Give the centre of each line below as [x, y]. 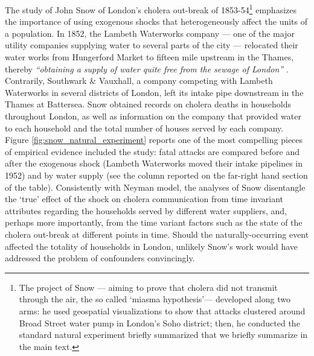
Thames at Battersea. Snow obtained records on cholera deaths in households [148, 104]
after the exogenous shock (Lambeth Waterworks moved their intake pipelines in [154, 163]
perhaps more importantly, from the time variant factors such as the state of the [154, 222]
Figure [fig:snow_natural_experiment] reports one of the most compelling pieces [154, 140]
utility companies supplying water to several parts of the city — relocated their [152, 45]
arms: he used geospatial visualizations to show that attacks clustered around [162, 310]
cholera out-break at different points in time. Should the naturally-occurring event [157, 234]
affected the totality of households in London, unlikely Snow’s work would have [152, 246]
